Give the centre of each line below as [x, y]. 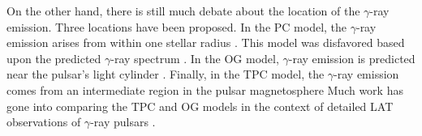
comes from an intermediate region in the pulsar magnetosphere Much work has [205, 89]
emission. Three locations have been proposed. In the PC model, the [177, 26]
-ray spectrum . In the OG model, [195, 58]
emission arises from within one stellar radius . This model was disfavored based [206, 42]
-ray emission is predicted [352, 58]
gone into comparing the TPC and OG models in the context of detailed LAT [200, 106]
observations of [44, 122]
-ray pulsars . [123, 122]
